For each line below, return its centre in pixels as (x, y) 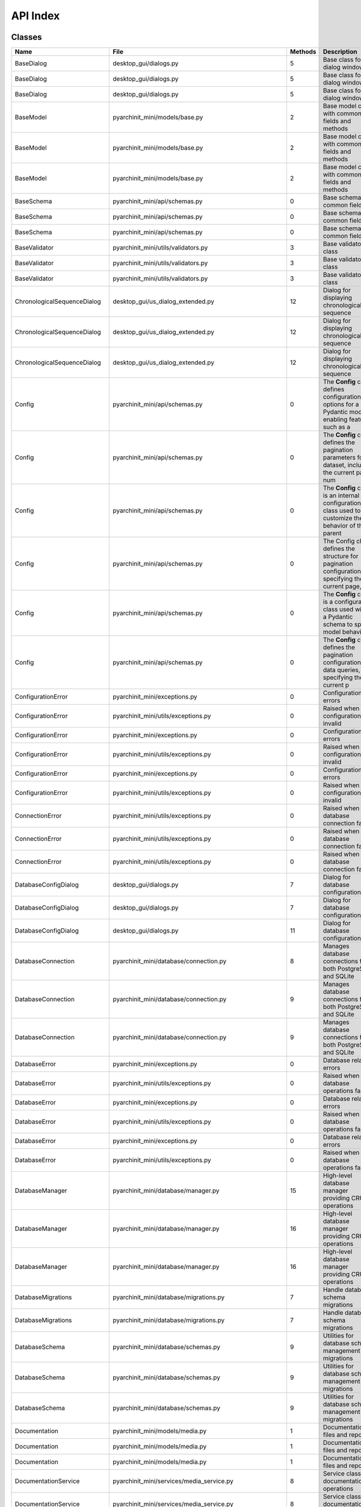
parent (332, 533)
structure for (341, 556)
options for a (341, 404)
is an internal (341, 496)
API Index (35, 16)
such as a (337, 427)
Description (340, 52)
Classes (26, 37)
